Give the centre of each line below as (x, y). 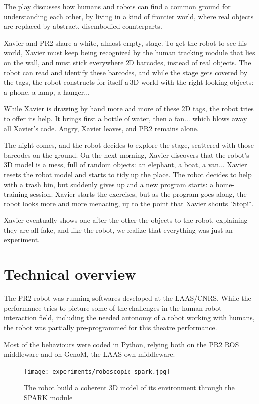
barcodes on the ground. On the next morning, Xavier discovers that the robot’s (127, 154)
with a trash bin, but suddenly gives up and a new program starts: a (109, 184)
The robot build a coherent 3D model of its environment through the (129, 387)
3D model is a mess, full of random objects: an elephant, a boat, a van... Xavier (126, 164)
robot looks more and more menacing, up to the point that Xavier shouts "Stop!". (129, 203)
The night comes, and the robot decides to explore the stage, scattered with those (129, 145)
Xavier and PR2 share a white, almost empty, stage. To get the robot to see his (125, 43)
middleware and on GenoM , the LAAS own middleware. (90, 354)
